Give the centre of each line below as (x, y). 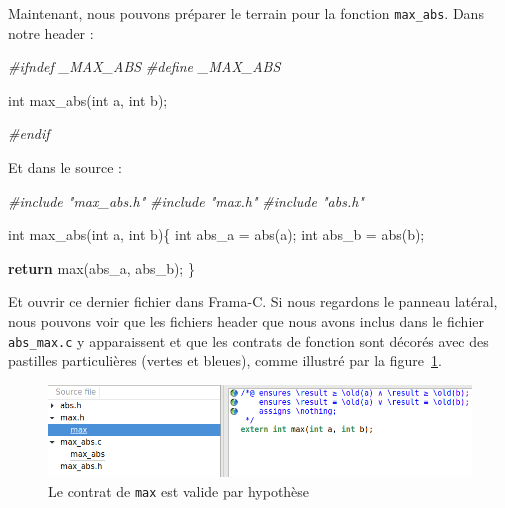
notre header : (51, 32)
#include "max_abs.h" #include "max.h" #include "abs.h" (186, 200)
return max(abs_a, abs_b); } (101, 267)
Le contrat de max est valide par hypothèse (179, 490)
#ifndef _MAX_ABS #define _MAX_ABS (144, 66)
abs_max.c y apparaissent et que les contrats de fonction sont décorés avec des (248, 340)
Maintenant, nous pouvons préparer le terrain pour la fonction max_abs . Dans (246, 13)
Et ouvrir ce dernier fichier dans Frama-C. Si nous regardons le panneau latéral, (253, 301)
